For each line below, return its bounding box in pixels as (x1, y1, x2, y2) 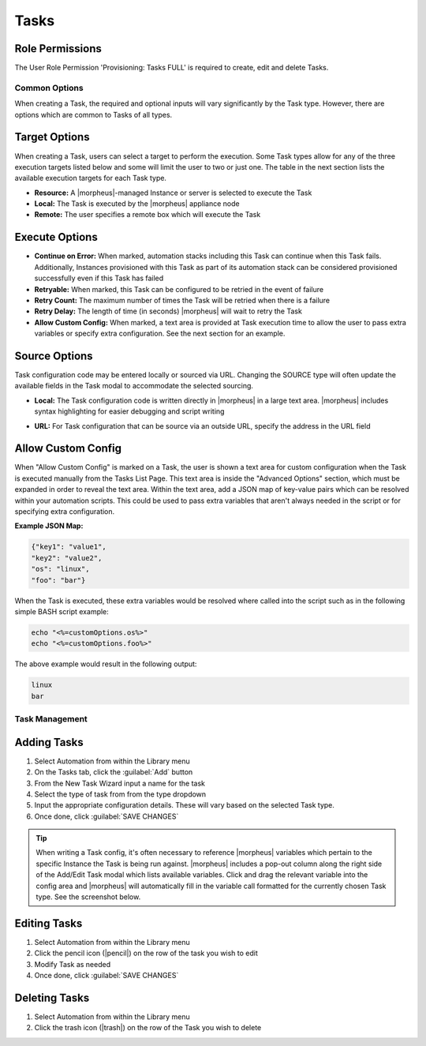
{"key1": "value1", (31, 542, 106, 552)
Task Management (14, 714, 88, 725)
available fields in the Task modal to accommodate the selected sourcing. (14, 381, 254, 391)
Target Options (14, 130, 90, 144)
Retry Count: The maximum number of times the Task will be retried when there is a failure (34, 295, 331, 305)
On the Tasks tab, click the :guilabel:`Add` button (34, 767, 193, 777)
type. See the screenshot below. (35, 892, 141, 902)
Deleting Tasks (14, 991, 90, 1004)
